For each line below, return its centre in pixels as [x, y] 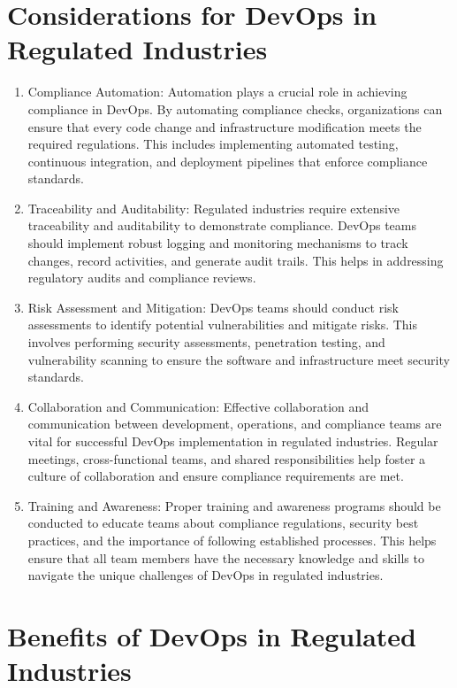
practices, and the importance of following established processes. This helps [232, 540]
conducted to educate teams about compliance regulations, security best [223, 523]
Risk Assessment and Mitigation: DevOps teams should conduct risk [213, 307]
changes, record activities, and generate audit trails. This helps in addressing [236, 260]
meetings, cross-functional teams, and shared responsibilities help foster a [227, 458]
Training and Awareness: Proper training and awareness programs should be [234, 505]
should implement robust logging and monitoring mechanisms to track [218, 243]
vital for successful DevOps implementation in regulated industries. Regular [233, 441]
